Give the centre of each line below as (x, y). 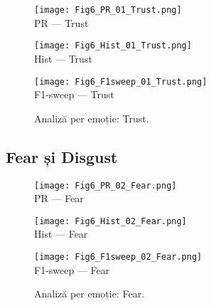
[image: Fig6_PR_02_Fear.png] (105, 185)
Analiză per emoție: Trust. (92, 118)
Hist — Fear (61, 234)
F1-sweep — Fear (72, 269)
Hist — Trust (63, 58)
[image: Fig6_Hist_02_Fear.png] (110, 221)
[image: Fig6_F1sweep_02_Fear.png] (118, 257)
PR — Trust (61, 22)
